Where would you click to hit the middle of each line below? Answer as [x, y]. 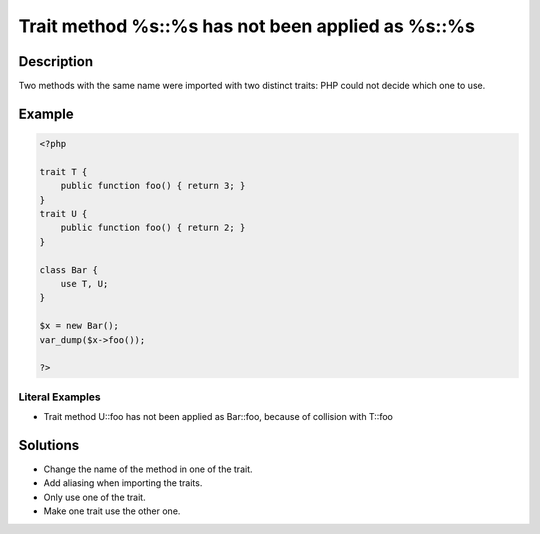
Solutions [49, 445]
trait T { [63, 171]
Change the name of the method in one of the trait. [148, 469]
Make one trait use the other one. [112, 511]
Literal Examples [59, 397]
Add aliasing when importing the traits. [123, 483]
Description [56, 61]
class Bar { [69, 269]
